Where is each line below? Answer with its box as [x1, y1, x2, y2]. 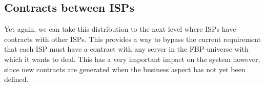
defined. [4, 74, 29, 84]
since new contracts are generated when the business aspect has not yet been [4, 63, 246, 74]
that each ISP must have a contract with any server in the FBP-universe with [4, 44, 249, 54]
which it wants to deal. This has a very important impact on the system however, [4, 53, 260, 64]
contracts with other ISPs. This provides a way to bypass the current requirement [4, 33, 261, 44]
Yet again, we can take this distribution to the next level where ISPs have [4, 24, 236, 34]
